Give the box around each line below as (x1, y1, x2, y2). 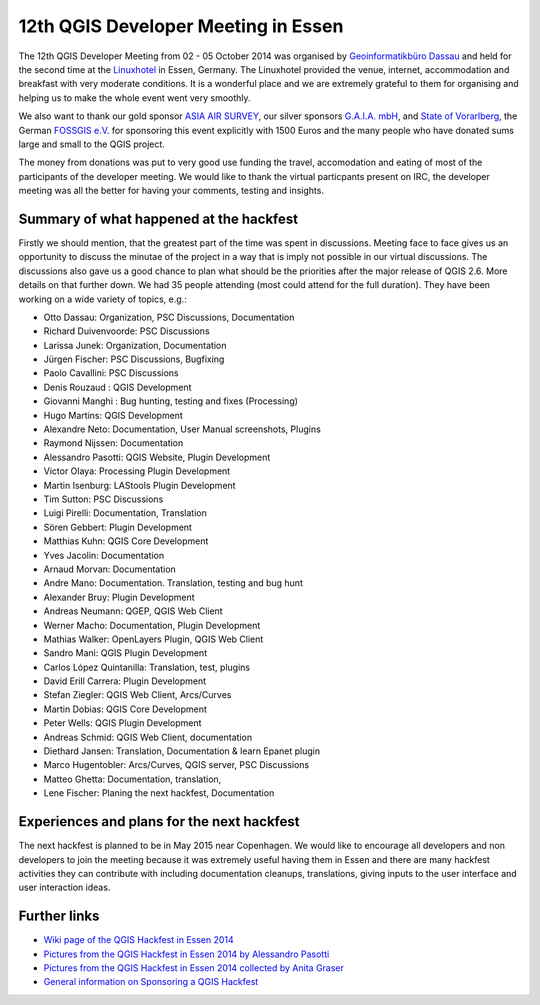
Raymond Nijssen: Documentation (43, 437, 184, 449)
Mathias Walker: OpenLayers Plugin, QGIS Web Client (43, 633, 264, 645)
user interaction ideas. (18, 881, 111, 894)
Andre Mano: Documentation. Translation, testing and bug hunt (43, 577, 304, 589)
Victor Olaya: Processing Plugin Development (43, 465, 231, 477)
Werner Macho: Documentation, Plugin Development (43, 619, 261, 631)
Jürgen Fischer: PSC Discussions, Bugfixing (43, 353, 225, 365)
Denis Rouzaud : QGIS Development (43, 381, 192, 393)
